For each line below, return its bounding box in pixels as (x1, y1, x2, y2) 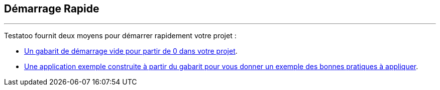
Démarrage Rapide (4, 2, 99, 15)
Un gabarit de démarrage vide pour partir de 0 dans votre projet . (24, 47, 238, 56)
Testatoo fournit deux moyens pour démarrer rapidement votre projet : (4, 31, 237, 40)
